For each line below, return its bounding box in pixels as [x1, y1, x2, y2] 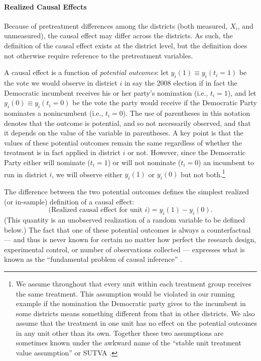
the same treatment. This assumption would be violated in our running [16, 288, 235, 299]
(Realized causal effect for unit [48, 206, 143, 214]
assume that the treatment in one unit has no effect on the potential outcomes [16, 318, 257, 328]
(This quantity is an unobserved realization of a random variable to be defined [4, 214, 245, 225]
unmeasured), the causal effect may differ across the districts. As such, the [4, 30, 233, 41]
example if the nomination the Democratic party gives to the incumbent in [16, 298, 246, 309]
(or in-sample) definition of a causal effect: [4, 196, 135, 206]
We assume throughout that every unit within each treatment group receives [16, 278, 251, 288]
